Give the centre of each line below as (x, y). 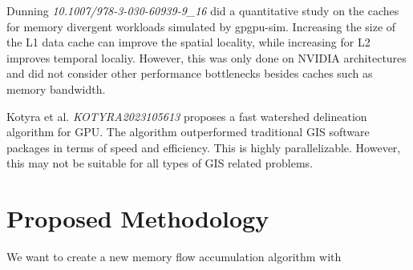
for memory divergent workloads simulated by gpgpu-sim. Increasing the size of (201, 26)
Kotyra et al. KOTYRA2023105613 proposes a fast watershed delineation (187, 116)
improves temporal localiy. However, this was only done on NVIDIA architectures (206, 57)
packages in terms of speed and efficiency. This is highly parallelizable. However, (204, 147)
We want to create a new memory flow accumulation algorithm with (174, 257)
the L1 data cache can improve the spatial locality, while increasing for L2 (188, 42)
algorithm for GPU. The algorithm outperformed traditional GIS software (188, 132)
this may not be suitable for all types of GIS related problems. (160, 163)
